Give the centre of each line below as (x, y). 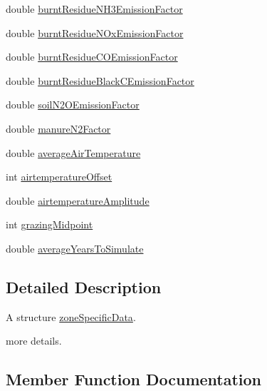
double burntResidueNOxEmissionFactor (95, 32)
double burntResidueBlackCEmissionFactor (100, 80)
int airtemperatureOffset (59, 177)
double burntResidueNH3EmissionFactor (94, 9)
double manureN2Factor (58, 128)
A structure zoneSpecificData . (71, 316)
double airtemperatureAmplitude (78, 200)
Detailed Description (84, 286)
